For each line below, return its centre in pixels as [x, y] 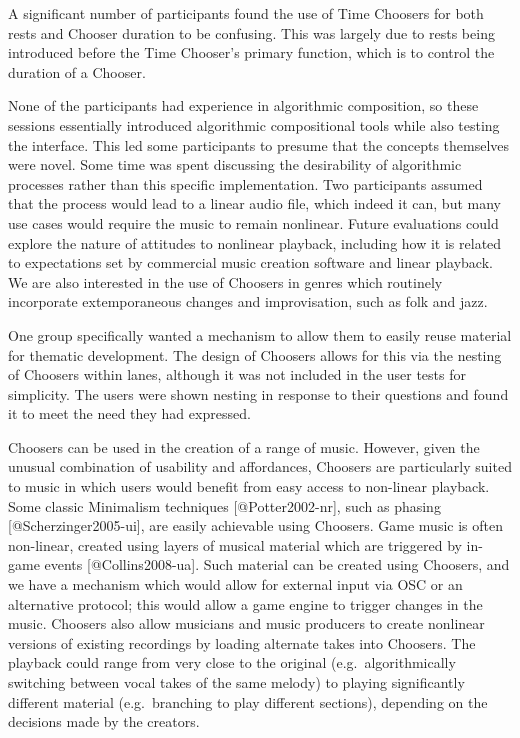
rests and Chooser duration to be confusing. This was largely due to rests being [251, 32]
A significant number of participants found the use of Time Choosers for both [246, 13]
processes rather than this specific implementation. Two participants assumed [245, 183]
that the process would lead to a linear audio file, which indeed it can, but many [254, 203]
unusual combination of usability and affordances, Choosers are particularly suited [260, 466]
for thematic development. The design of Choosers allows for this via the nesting [255, 354]
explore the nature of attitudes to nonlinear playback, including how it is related [255, 242]
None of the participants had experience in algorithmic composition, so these [243, 105]
